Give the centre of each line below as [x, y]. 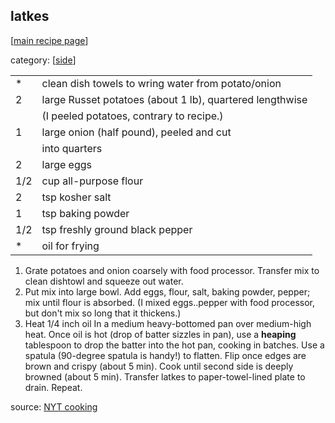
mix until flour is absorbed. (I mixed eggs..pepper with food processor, [170, 302]
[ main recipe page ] [49, 40]
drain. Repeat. [53, 387]
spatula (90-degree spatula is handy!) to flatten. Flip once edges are [165, 355]
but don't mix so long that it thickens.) [103, 313]
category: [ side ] [43, 60]
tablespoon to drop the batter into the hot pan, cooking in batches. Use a [174, 345]
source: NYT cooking [54, 406]
